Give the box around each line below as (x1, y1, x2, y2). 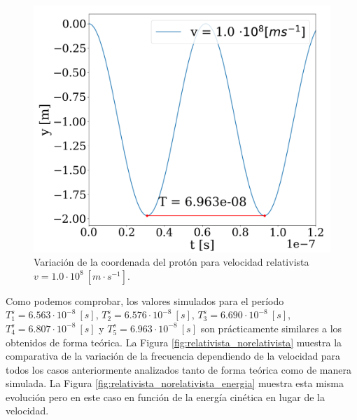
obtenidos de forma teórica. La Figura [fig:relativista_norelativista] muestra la (6, 334, 342, 349)
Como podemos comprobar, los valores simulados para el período (6, 293, 284, 308)
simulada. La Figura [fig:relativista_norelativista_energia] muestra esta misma (6, 376, 344, 391)
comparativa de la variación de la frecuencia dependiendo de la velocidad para (6, 348, 341, 363)
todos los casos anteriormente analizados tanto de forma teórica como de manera (6, 362, 352, 377)
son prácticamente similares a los (200, 320, 342, 335)
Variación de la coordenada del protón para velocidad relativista (34, 255, 309, 269)
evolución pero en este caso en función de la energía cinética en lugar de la (6, 389, 325, 404)
